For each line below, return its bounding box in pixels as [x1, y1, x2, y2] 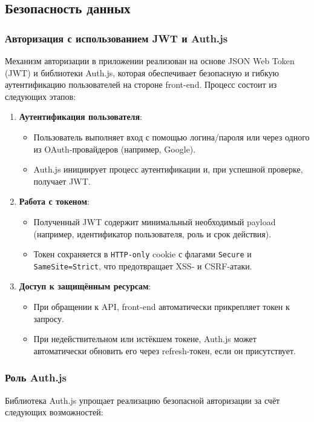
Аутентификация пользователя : [19, 110, 142, 123]
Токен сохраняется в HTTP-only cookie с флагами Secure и [33, 248, 252, 260]
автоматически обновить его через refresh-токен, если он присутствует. [33, 344, 296, 357]
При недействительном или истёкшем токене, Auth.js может [33, 332, 257, 345]
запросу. [33, 312, 64, 325]
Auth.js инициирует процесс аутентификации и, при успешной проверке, [33, 163, 303, 176]
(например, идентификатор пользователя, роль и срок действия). [33, 227, 272, 240]
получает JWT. [33, 174, 91, 187]
